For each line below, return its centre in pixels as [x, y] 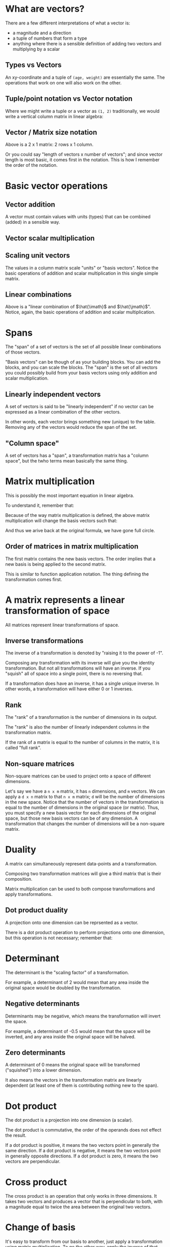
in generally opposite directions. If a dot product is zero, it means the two [82, 1156]
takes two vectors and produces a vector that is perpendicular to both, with [84, 1202]
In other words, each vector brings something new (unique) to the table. [80, 422]
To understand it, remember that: [40, 505]
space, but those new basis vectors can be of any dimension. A [72, 818]
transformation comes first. [34, 579]
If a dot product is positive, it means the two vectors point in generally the [82, 1145]
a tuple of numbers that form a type [50, 38]
